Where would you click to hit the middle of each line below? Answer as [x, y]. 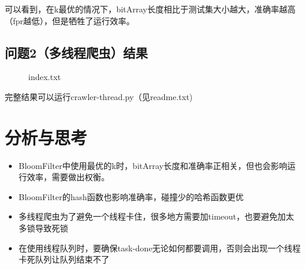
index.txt [45, 77]
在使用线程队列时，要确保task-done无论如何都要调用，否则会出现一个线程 [160, 248]
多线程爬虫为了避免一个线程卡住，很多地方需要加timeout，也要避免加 [152, 216]
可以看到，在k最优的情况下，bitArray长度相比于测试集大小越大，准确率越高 [150, 9]
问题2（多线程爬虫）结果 [77, 52]
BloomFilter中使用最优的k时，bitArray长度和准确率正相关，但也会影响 [153, 165]
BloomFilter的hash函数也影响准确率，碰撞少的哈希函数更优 [131, 196]
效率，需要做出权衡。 [68, 177]
